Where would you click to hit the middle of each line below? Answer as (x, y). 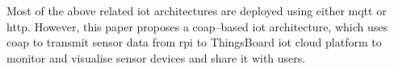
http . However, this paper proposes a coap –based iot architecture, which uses (197, 26)
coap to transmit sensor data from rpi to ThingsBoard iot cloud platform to (194, 42)
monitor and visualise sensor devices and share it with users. (156, 57)
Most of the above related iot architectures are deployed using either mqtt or (197, 10)
